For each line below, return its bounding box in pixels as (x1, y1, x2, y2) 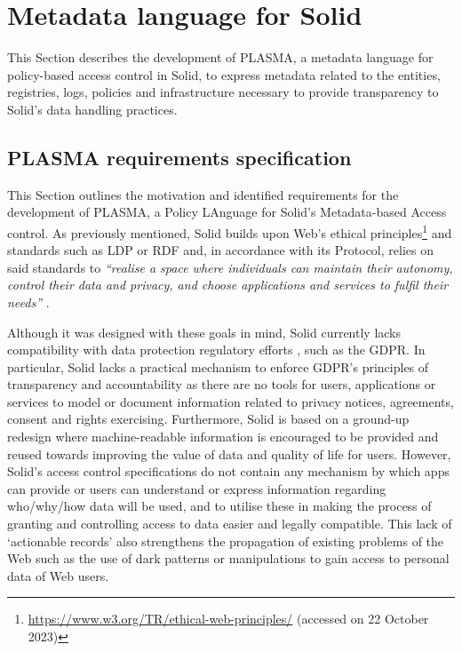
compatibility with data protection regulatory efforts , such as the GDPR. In (7, 340, 426, 359)
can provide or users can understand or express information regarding (7, 479, 386, 497)
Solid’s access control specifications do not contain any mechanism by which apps (7, 462, 450, 481)
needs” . (7, 292, 50, 311)
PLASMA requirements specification (7, 143, 352, 171)
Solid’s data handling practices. (7, 99, 178, 118)
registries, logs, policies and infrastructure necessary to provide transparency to (7, 83, 439, 101)
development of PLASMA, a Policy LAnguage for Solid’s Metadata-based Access (7, 203, 447, 221)
